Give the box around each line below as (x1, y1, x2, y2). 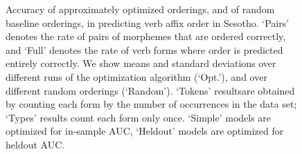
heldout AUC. (6, 137, 65, 151)
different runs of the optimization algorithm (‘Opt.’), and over (6, 69, 267, 84)
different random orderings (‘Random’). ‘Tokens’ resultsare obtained (6, 83, 295, 97)
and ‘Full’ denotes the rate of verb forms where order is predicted (6, 42, 283, 57)
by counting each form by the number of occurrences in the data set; (6, 97, 297, 111)
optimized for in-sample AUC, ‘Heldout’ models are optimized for (6, 124, 284, 138)
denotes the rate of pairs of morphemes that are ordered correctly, (6, 29, 286, 44)
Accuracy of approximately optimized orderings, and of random (6, 2, 275, 16)
